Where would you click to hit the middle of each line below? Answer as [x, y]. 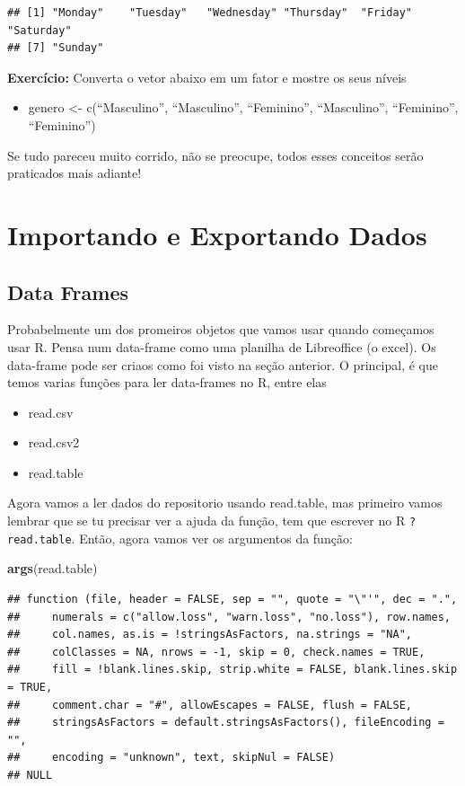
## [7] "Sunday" [56, 48]
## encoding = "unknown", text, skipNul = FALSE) [171, 758]
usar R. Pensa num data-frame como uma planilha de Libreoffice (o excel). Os [222, 346]
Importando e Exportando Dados [217, 234]
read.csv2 [54, 442]
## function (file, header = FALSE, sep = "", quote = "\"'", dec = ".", [232, 599]
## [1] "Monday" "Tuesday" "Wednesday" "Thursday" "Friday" [210, 13]
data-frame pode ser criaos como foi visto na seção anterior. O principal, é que [223, 364]
